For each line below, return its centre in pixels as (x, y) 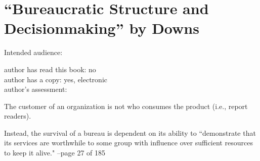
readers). (18, 116)
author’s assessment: (36, 89)
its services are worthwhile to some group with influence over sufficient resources (128, 143)
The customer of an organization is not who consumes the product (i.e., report (126, 106)
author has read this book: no (50, 69)
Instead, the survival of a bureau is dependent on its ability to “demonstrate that (130, 132)
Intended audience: (33, 52)
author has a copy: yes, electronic (56, 79)
